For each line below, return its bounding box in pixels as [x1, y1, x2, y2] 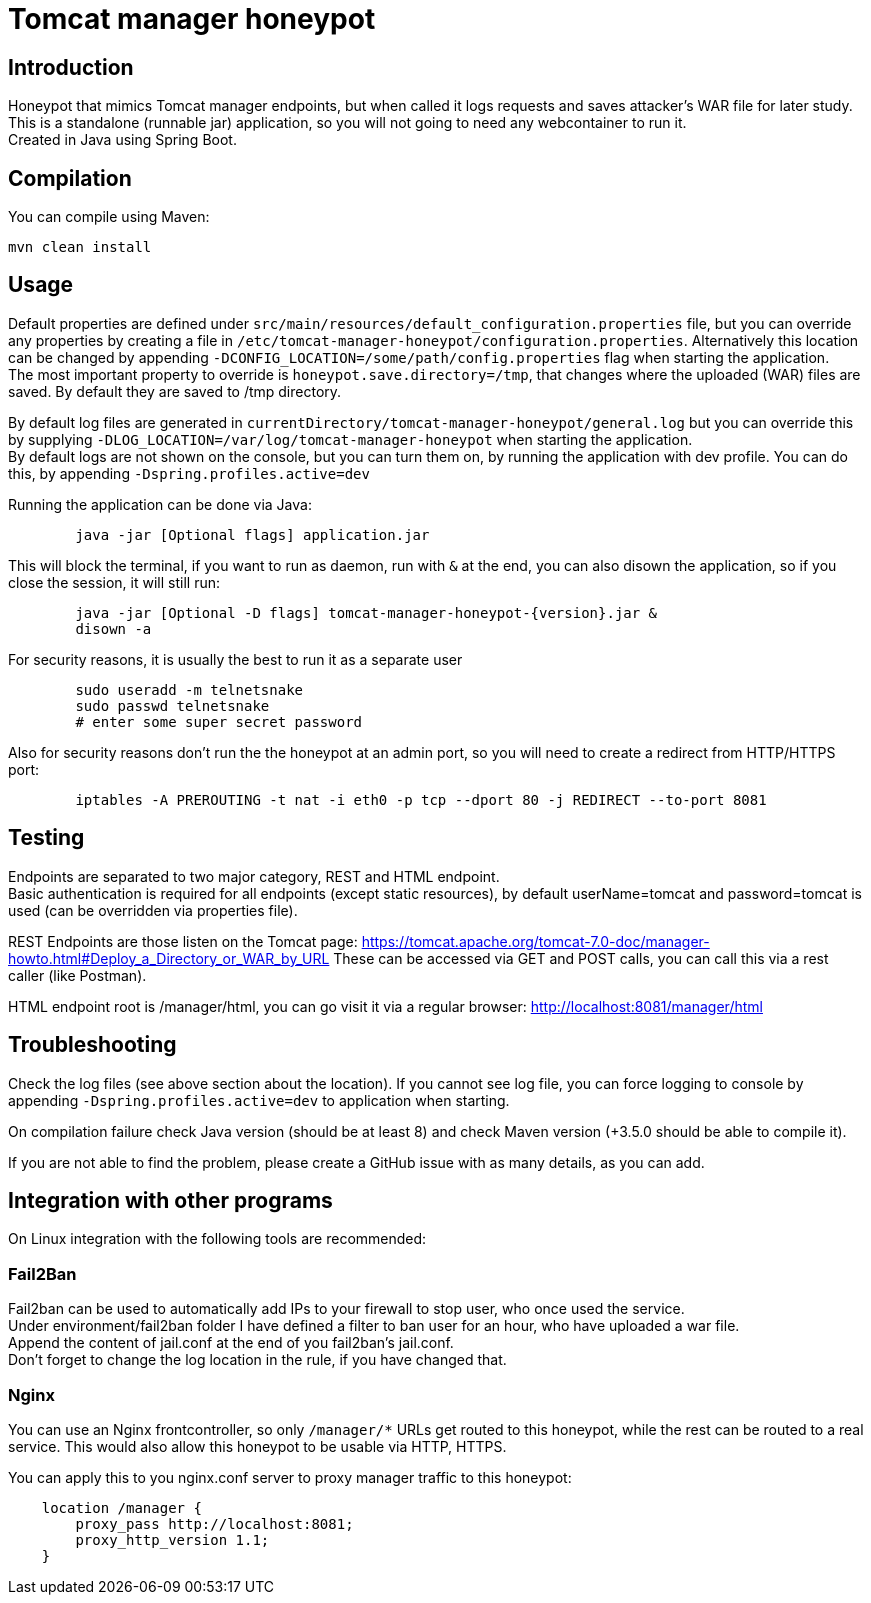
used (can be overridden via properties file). [8, 901, 298, 919]
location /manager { [41, 1499, 202, 1516]
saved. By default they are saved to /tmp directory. [8, 382, 342, 400]
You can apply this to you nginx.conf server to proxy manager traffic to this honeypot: [8, 1468, 572, 1486]
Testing [8, 825, 85, 851]
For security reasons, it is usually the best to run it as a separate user [8, 650, 463, 668]
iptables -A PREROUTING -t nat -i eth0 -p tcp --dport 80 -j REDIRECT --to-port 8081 [75, 791, 767, 808]
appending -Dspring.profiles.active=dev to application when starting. [8, 1091, 510, 1109]
